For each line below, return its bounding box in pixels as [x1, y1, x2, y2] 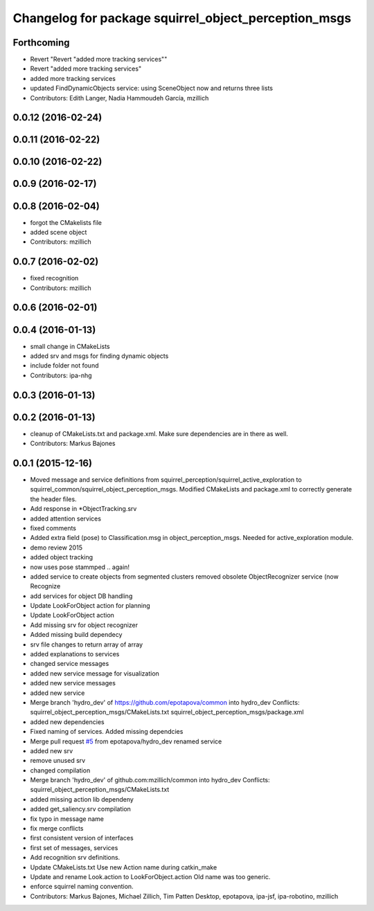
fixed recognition [30, 274, 79, 282]
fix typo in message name [30, 814, 104, 823]
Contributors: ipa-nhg [30, 371, 93, 379]
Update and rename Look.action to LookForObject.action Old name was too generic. [30, 873, 271, 881]
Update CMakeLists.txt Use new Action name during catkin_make [30, 863, 217, 872]
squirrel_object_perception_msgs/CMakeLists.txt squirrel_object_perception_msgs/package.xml [30, 708, 304, 716]
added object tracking [30, 553, 93, 561]
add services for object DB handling [30, 592, 133, 600]
